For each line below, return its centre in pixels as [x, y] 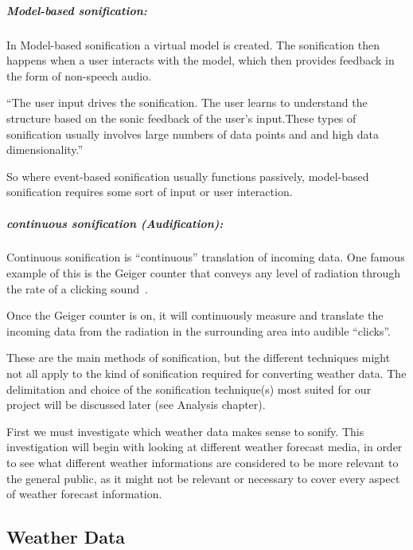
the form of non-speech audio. [79, 75]
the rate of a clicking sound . [77, 288]
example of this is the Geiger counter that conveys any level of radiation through [204, 273]
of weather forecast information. [84, 494]
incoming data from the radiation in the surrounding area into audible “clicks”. [199, 330]
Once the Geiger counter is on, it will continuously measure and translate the [195, 315]
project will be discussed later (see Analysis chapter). [136, 405]
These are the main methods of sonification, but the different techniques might [199, 357]
